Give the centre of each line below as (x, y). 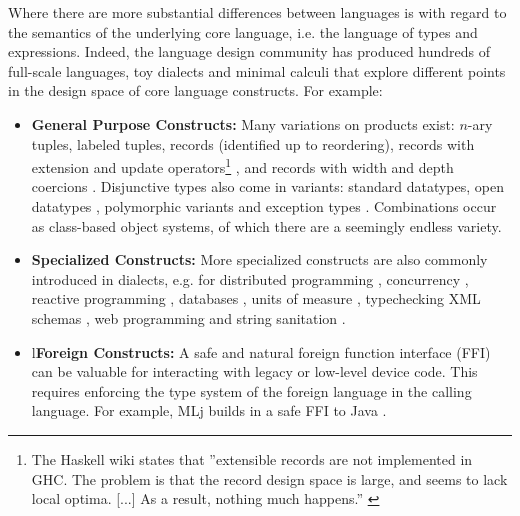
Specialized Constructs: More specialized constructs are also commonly (259, 259)
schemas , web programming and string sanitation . (188, 317)
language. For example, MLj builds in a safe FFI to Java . (209, 410)
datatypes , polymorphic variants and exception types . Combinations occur (264, 206)
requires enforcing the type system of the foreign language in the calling (251, 390)
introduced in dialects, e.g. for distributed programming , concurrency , (250, 278)
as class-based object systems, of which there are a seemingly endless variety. (266, 225)
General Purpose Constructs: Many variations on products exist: (243, 123)
